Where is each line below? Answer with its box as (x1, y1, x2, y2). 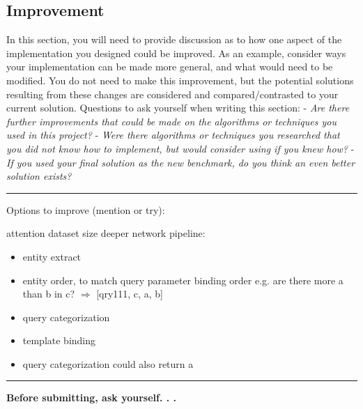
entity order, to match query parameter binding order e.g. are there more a (22, 272, 343, 287)
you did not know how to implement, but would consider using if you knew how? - (6, 141, 355, 155)
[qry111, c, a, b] (96, 286, 163, 301)
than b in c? (22, 286, 75, 301)
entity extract (22, 249, 82, 263)
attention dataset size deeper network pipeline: (6, 226, 206, 240)
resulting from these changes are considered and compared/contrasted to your (6, 86, 339, 101)
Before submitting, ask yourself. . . (6, 390, 177, 405)
